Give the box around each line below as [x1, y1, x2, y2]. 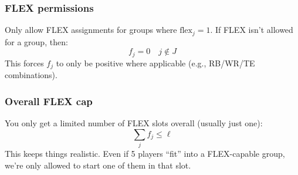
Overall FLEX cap [5, 93, 93, 108]
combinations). [5, 69, 57, 81]
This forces [5, 56, 44, 69]
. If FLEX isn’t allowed [210, 23, 293, 36]
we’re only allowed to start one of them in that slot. [5, 159, 191, 171]
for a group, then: [5, 35, 68, 48]
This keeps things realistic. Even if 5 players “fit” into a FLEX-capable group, [5, 147, 285, 159]
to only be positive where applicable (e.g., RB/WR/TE [56, 56, 255, 69]
